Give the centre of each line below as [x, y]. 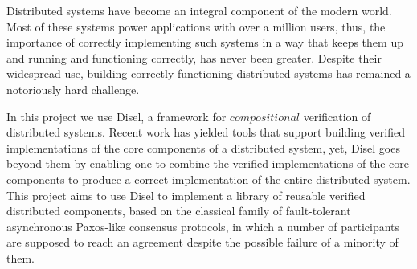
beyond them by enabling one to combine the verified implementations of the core [208, 163]
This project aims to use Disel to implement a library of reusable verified [186, 195]
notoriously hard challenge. [73, 89]
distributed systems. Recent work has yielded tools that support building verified [206, 132]
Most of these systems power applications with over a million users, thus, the [196, 26]
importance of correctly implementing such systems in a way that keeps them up [205, 42]
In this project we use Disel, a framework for [117, 116]
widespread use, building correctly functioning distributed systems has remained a [208, 73]
